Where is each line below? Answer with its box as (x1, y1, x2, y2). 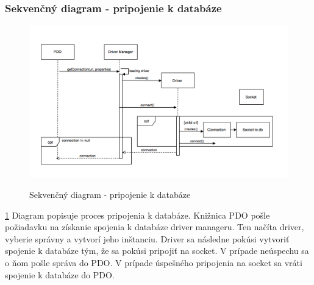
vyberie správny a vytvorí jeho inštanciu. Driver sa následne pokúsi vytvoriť (5, 232, 290, 245)
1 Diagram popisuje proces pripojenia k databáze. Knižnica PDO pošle (5, 208, 270, 221)
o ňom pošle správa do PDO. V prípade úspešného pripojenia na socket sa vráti (5, 256, 302, 269)
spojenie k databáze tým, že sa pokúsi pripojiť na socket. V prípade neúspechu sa (5, 244, 309, 257)
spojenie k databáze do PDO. (5, 268, 115, 281)
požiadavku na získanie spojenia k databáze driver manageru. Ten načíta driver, (5, 220, 304, 233)
